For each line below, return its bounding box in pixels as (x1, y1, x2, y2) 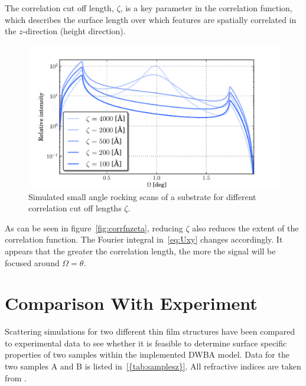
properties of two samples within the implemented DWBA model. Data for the (5, 348, 289, 361)
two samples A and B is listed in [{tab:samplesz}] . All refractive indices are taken (5, 360, 301, 372)
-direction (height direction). (22, 25, 126, 37)
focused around (5, 256, 60, 269)
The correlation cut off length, (5, 2, 114, 14)
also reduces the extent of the (192, 221, 299, 234)
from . (5, 371, 27, 384)
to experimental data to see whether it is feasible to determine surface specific (5, 336, 287, 349)
